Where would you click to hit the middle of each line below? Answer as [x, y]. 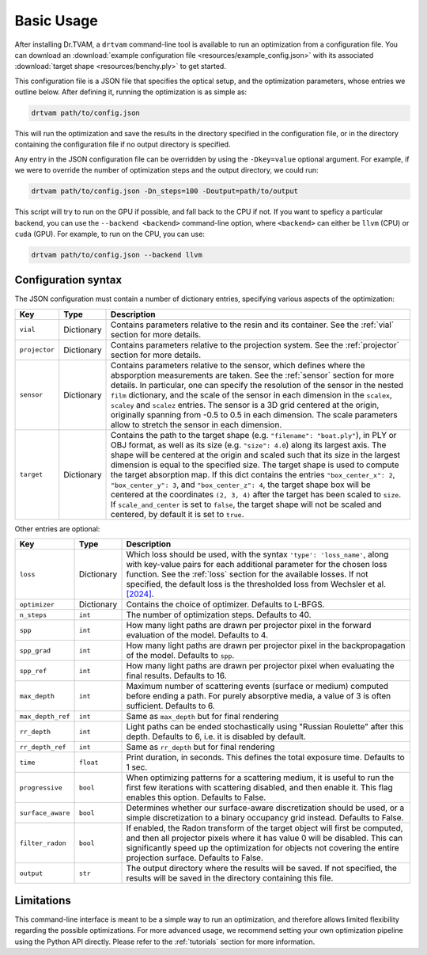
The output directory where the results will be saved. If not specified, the [261, 869]
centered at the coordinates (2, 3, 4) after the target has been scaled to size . [256, 494]
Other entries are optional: [57, 529]
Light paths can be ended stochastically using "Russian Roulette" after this [265, 727]
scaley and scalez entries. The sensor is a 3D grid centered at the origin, [245, 405]
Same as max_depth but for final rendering [202, 717]
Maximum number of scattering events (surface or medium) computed [257, 687]
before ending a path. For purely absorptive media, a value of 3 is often [259, 696]
